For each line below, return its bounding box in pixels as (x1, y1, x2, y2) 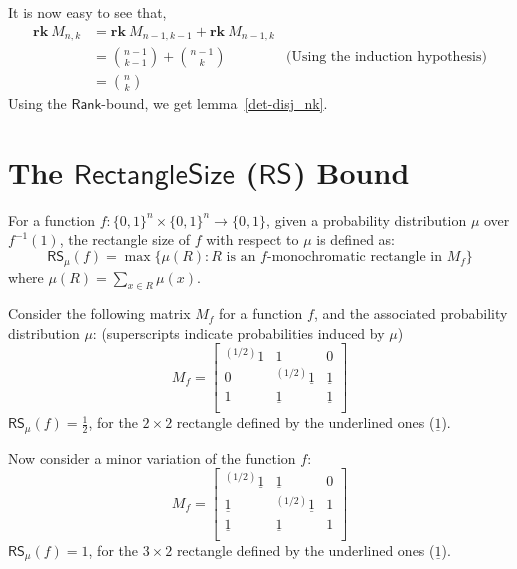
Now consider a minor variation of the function (8, 447, 296, 468)
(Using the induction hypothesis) (286, 50, 487, 65)
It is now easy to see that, (8, 2, 167, 22)
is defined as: (316, 229, 395, 250)
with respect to (206, 229, 299, 250)
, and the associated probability (313, 303, 508, 324)
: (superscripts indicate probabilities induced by (92, 322, 385, 343)
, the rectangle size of (59, 229, 191, 250)
